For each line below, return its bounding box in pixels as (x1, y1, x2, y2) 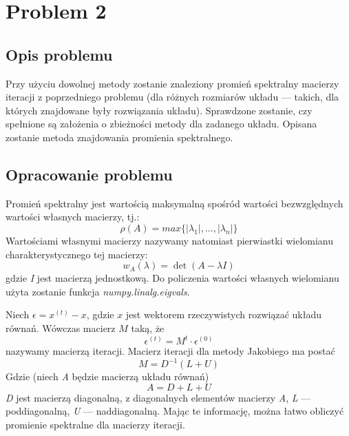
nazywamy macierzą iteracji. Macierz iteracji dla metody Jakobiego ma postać (6, 344, 335, 357)
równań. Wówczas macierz (6, 320, 116, 335)
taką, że (131, 320, 165, 335)
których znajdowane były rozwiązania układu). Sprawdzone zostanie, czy (6, 103, 313, 117)
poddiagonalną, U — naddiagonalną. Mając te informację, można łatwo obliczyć (6, 404, 344, 418)
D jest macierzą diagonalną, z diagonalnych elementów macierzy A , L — (6, 390, 311, 404)
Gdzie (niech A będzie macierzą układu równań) (6, 369, 209, 384)
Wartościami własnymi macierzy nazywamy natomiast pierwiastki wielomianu (6, 233, 334, 247)
